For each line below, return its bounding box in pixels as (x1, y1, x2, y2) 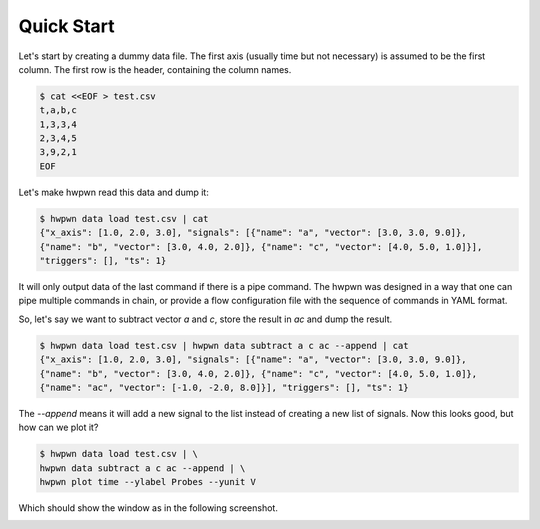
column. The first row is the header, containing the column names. (18, 63, 292, 75)
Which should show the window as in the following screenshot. (18, 502, 279, 514)
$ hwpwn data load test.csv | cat (39, 213, 209, 224)
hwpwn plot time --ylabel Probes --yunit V (39, 476, 257, 488)
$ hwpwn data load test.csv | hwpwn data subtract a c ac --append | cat (39, 340, 409, 351)
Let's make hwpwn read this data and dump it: (18, 186, 209, 198)
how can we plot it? (18, 421, 99, 434)
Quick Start (18, 15, 115, 37)
